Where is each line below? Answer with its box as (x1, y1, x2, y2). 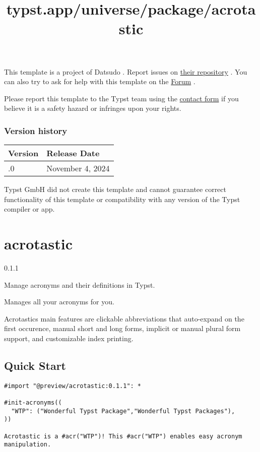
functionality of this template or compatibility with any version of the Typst (4, 193, 240, 204)
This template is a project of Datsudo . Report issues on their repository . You (4, 66, 247, 77)
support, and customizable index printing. (4, 333, 134, 344)
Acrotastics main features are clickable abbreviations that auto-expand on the (4, 313, 244, 324)
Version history (4, 124, 68, 137)
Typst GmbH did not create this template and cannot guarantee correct (4, 184, 226, 195)
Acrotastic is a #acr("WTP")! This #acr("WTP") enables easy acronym (4, 432, 242, 440)
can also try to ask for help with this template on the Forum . (4, 76, 196, 87)
